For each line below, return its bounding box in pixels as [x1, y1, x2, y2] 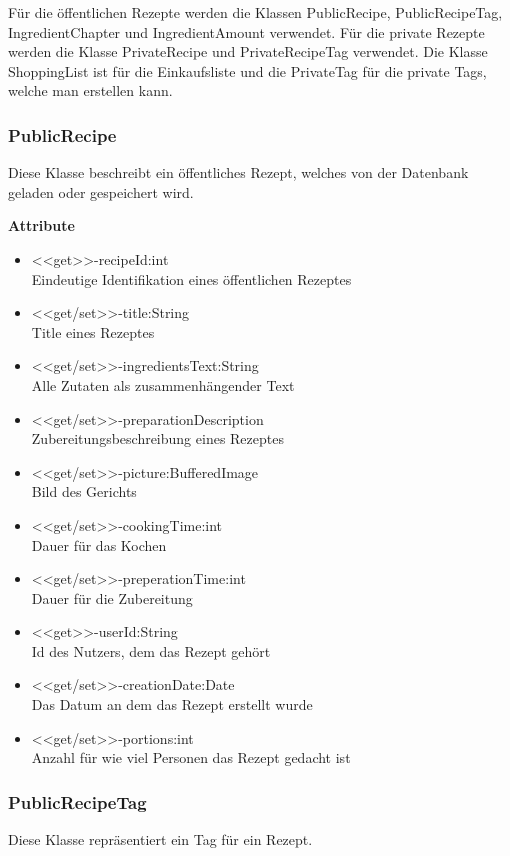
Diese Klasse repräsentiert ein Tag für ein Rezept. [8, 829, 313, 850]
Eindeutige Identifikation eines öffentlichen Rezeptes [31, 268, 352, 289]
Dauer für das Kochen [31, 534, 167, 555]
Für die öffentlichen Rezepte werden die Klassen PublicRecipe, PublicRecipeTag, [8, 2, 503, 22]
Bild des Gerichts [31, 481, 137, 502]
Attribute [8, 215, 75, 236]
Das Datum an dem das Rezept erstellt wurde [31, 694, 313, 715]
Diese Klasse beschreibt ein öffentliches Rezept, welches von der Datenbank [8, 162, 469, 183]
